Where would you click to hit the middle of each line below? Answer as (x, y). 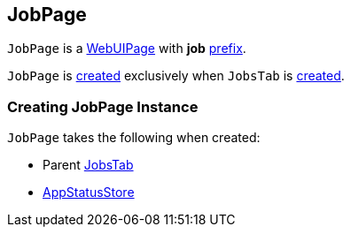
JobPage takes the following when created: (134, 138)
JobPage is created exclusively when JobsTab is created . (176, 76)
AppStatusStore (89, 192)
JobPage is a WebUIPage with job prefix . (127, 49)
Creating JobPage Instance (103, 106)
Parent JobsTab (88, 165)
